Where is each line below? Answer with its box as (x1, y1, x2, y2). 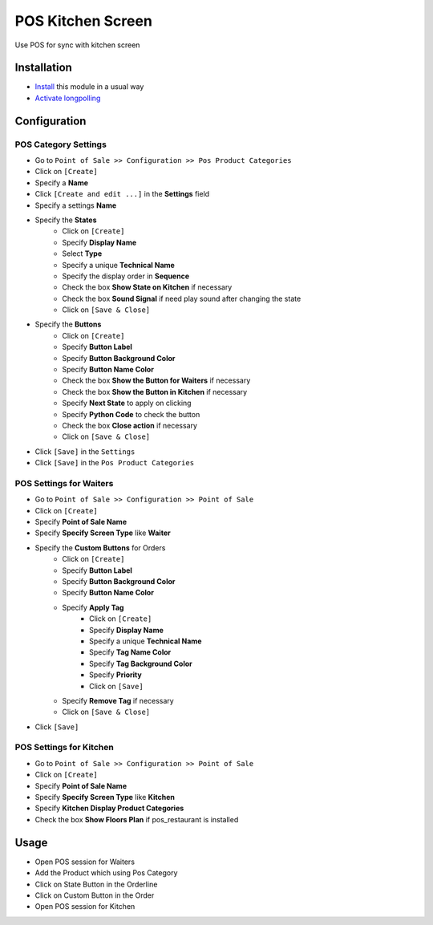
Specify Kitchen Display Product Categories (34, 803, 184, 813)
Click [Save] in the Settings (34, 446, 136, 456)
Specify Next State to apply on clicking (62, 398, 192, 408)
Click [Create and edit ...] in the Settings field (34, 189, 210, 199)
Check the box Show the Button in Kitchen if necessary (62, 387, 248, 396)
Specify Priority (89, 670, 142, 680)
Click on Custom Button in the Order (34, 891, 155, 900)
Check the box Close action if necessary (62, 420, 198, 430)
